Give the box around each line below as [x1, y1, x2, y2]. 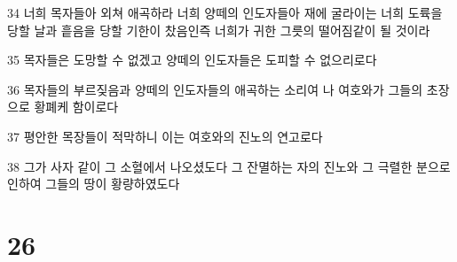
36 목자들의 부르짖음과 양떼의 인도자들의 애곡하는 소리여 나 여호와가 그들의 [7, 80, 423, 98]
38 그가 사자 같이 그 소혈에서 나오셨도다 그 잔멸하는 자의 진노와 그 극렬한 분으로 [7, 157, 451, 175]
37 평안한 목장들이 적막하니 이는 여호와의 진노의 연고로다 [7, 127, 323, 145]
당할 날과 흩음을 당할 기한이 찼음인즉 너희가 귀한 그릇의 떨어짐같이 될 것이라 [7, 20, 430, 39]
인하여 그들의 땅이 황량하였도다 [7, 174, 180, 193]
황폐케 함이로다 [34, 97, 119, 116]
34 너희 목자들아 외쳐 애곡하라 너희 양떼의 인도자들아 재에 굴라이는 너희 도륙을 [7, 4, 443, 21]
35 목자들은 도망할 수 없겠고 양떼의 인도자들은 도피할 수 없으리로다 [7, 50, 377, 69]
